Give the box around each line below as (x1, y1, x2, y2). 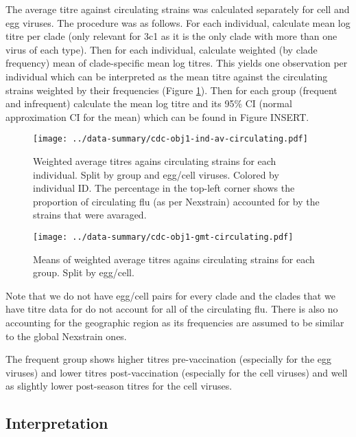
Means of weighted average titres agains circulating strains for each (33, 251, 315, 266)
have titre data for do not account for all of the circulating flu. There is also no (5, 302, 338, 316)
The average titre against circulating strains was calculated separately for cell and (5, 2, 350, 16)
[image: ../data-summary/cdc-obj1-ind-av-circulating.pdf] (33, 134, 308, 144)
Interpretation (5, 412, 108, 434)
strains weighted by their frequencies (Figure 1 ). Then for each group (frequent (5, 82, 337, 97)
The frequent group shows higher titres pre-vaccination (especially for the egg (5, 352, 331, 366)
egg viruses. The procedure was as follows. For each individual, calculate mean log (5, 15, 351, 30)
